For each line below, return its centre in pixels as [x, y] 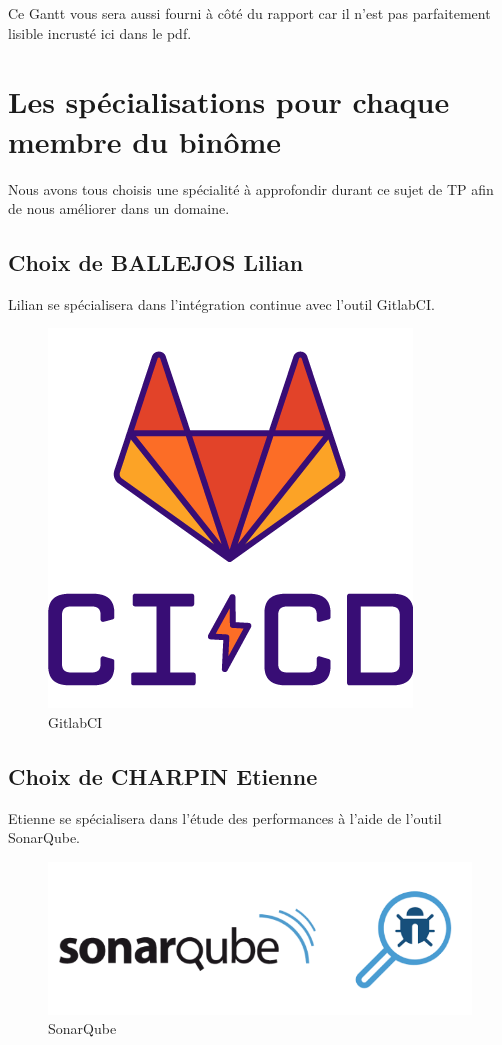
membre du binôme [145, 140]
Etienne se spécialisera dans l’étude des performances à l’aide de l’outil [225, 817]
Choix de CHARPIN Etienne [163, 776]
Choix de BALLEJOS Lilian [156, 262]
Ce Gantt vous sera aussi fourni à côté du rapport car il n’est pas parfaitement [249, 13]
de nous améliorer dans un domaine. [119, 208]
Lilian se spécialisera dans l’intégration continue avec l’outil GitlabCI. [221, 303]
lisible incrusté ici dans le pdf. [100, 32]
